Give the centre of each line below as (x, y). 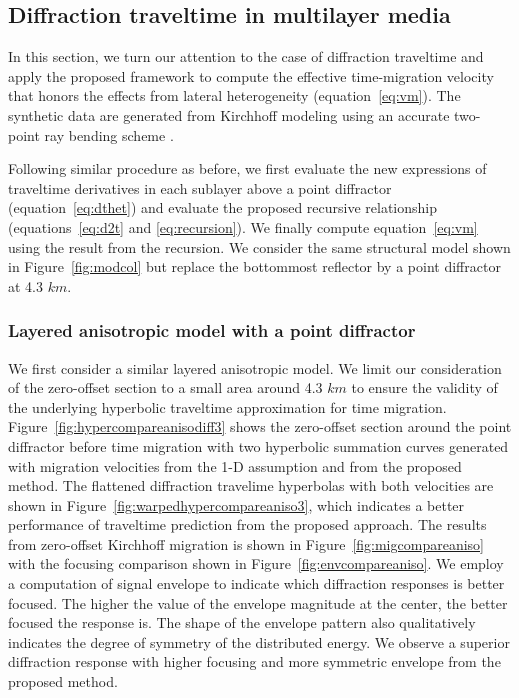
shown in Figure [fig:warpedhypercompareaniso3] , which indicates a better (236, 504)
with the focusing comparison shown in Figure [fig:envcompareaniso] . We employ (256, 563)
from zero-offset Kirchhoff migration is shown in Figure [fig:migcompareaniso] (246, 543)
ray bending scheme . (109, 134)
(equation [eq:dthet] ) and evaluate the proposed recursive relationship (223, 207)
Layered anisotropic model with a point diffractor (212, 330)
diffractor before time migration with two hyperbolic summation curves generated (258, 445)
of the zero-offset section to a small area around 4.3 (165, 387)
